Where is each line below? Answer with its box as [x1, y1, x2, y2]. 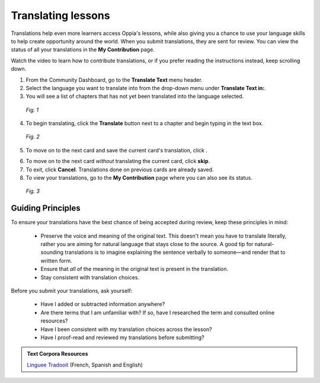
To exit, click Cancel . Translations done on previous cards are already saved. [25, 166, 214, 173]
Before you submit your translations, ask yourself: [11, 288, 133, 295]
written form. [40, 257, 72, 264]
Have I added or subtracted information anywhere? [40, 301, 165, 308]
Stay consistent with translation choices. [40, 273, 139, 281]
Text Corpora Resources [27, 350, 88, 358]
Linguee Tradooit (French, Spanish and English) [27, 361, 143, 368]
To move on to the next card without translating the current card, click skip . [25, 158, 210, 165]
